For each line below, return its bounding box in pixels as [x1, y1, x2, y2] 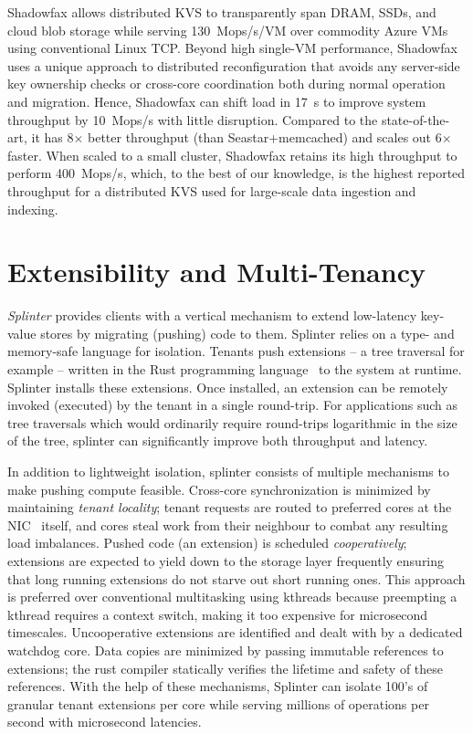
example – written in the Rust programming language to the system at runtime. [7, 360, 462, 379]
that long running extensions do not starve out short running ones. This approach [7, 569, 466, 588]
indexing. [7, 199, 58, 218]
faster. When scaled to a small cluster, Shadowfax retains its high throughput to [7, 145, 457, 164]
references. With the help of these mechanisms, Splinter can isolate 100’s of [7, 676, 428, 696]
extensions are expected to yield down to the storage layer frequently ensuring [7, 550, 445, 570]
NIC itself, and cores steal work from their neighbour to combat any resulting [7, 515, 448, 534]
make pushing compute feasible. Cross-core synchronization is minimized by [7, 479, 431, 498]
